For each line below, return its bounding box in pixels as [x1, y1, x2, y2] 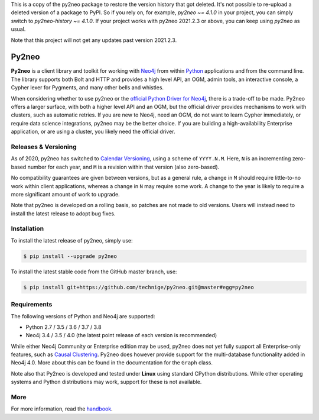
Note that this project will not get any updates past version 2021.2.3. [11, 36, 177, 44]
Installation [11, 225, 44, 233]
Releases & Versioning [11, 143, 77, 151]
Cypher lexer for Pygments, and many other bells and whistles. [11, 84, 164, 91]
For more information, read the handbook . [11, 405, 113, 412]
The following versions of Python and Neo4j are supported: [11, 312, 155, 319]
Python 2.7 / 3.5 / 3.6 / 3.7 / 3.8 [25, 323, 102, 331]
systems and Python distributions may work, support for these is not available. [11, 379, 202, 386]
